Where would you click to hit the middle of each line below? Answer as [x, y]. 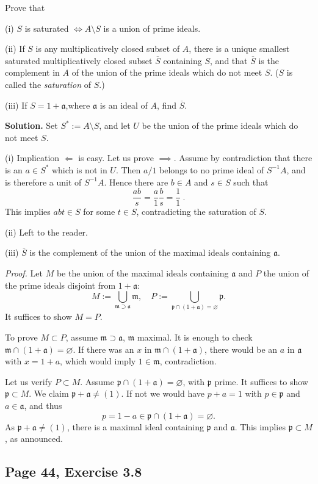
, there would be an [241, 349]
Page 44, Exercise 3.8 [74, 471]
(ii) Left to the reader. [46, 232]
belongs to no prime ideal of [212, 169]
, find [167, 105]
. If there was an [103, 349]
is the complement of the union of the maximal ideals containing [150, 252]
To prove [21, 337]
